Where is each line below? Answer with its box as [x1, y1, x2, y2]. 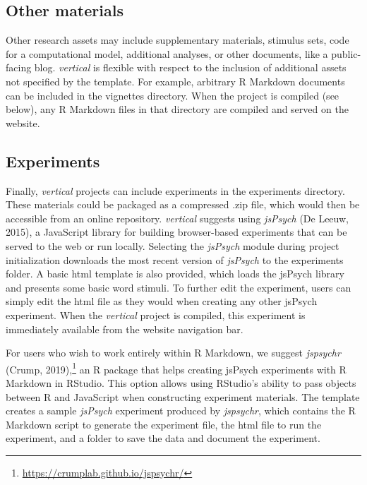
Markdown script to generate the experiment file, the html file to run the [6, 417, 322, 431]
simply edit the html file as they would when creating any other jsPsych [6, 294, 318, 309]
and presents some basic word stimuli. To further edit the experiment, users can [6, 280, 351, 294]
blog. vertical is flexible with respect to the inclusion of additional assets [34, 60, 347, 75]
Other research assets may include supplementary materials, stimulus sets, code [6, 32, 349, 47]
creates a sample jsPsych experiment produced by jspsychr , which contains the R [6, 403, 356, 418]
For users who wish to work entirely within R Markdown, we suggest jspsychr [6, 345, 341, 360]
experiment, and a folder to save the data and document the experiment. [6, 431, 320, 445]
